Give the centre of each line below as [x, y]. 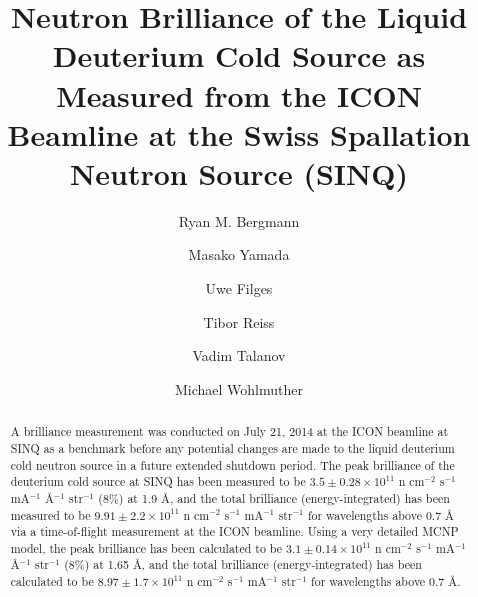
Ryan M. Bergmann [239, 220]
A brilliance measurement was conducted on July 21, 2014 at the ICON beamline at [229, 431]
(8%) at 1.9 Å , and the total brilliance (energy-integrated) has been [274, 497]
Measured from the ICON [239, 94]
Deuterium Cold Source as [239, 55]
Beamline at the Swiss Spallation [239, 133]
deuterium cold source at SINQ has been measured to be [158, 481]
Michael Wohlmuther [238, 388]
